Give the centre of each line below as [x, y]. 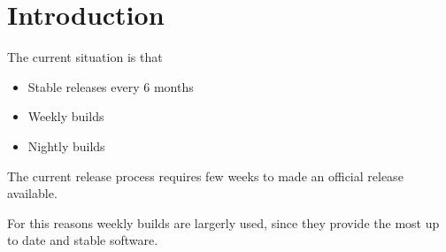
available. [32, 193]
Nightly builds [66, 145]
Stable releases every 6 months [111, 86]
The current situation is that [85, 57]
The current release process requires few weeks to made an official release [205, 176]
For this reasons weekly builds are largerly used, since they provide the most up [223, 222]
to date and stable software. [83, 240]
